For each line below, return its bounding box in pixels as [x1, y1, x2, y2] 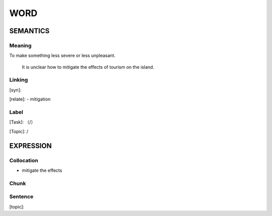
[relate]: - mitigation [9, 96, 51, 102]
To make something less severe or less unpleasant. [9, 53, 116, 59]
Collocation [9, 157, 38, 164]
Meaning [9, 42, 32, 49]
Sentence [9, 193, 34, 200]
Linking [9, 76, 28, 83]
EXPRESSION [9, 141, 52, 150]
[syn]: [9, 87, 22, 93]
